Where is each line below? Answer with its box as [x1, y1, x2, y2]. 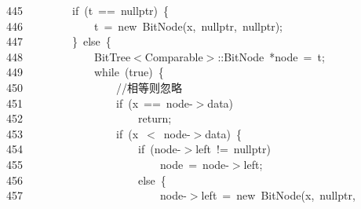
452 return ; [6, 110, 172, 126]
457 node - [6, 187, 187, 203]
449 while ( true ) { [6, 64, 164, 80]
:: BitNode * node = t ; [217, 48, 325, 64]
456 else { [6, 171, 166, 188]
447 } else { [6, 33, 111, 49]
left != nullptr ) [195, 141, 271, 157]
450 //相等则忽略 [6, 79, 182, 95]
